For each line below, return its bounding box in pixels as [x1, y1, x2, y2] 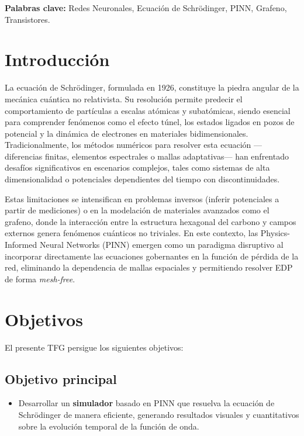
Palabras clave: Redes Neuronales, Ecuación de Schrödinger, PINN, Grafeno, [5, 2, 287, 13]
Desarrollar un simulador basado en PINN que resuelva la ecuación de [18, 397, 275, 409]
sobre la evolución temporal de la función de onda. [18, 420, 199, 432]
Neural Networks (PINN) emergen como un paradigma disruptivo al [39, 238, 284, 251]
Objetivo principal [5, 369, 117, 387]
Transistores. [5, 13, 50, 25]
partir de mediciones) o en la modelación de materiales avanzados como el [5, 204, 270, 216]
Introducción [5, 47, 110, 71]
